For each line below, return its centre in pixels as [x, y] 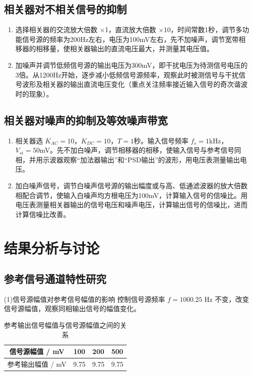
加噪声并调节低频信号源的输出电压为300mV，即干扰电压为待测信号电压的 [131, 65]
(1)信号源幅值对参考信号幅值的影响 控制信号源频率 [85, 299]
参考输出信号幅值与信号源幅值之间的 [62, 325]
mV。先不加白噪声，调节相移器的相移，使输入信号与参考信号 [137, 150]
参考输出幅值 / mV [37, 364]
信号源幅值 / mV [37, 351]
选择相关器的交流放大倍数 [56, 30]
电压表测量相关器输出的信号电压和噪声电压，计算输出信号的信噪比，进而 [131, 205]
